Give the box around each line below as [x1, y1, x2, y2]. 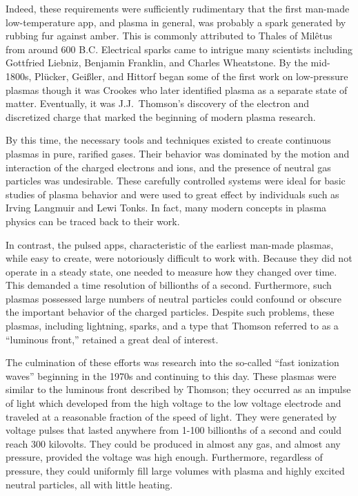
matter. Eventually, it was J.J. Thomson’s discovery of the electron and [6, 96, 310, 111]
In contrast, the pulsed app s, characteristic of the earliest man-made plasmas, [6, 237, 334, 251]
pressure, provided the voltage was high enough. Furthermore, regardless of [6, 450, 323, 464]
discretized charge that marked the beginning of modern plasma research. [6, 109, 316, 124]
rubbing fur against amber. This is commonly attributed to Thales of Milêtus [6, 28, 332, 43]
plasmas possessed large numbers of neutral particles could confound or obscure [6, 291, 342, 305]
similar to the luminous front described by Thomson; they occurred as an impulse [6, 382, 351, 397]
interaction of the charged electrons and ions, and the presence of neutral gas [6, 160, 331, 174]
